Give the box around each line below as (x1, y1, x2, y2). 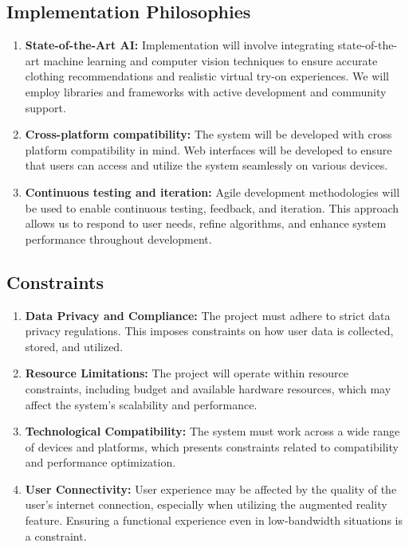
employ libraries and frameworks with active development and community (25, 83, 387, 100)
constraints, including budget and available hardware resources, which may (25, 380, 391, 397)
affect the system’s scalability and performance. (25, 396, 258, 412)
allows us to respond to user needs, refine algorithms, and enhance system (25, 215, 387, 232)
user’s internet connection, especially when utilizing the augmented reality (25, 496, 387, 513)
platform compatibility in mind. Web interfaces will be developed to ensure (25, 141, 392, 158)
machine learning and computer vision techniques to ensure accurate (43, 52, 378, 68)
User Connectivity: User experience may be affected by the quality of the (25, 480, 397, 497)
